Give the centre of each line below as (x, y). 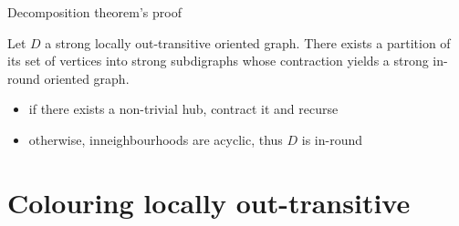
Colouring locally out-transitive (209, 202)
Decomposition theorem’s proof (94, 12)
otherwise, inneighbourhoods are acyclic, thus (156, 139)
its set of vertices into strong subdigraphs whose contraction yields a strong (218, 61)
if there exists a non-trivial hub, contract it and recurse (183, 109)
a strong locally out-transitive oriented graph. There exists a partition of (248, 42)
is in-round (332, 139)
